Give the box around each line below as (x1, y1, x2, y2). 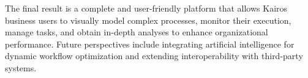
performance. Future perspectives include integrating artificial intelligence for (5, 37, 295, 50)
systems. (5, 61, 37, 74)
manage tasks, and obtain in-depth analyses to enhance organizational (5, 26, 268, 38)
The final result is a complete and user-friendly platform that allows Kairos (5, 2, 288, 14)
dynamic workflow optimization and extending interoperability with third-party (5, 49, 303, 62)
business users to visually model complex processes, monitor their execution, (5, 13, 291, 26)
